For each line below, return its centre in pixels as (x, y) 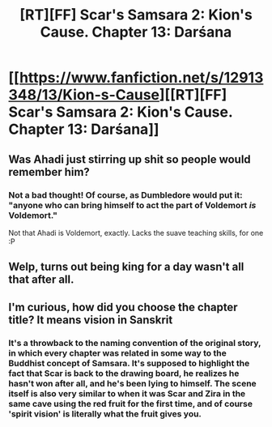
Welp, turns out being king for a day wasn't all (126, 267)
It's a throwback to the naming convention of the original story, (135, 343)
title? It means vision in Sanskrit (91, 320)
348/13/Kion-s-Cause (84, 95)
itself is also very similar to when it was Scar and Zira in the (127, 393)
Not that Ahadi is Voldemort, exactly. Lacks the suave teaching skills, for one (136, 233)
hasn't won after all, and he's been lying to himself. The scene (132, 383)
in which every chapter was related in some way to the (117, 352)
